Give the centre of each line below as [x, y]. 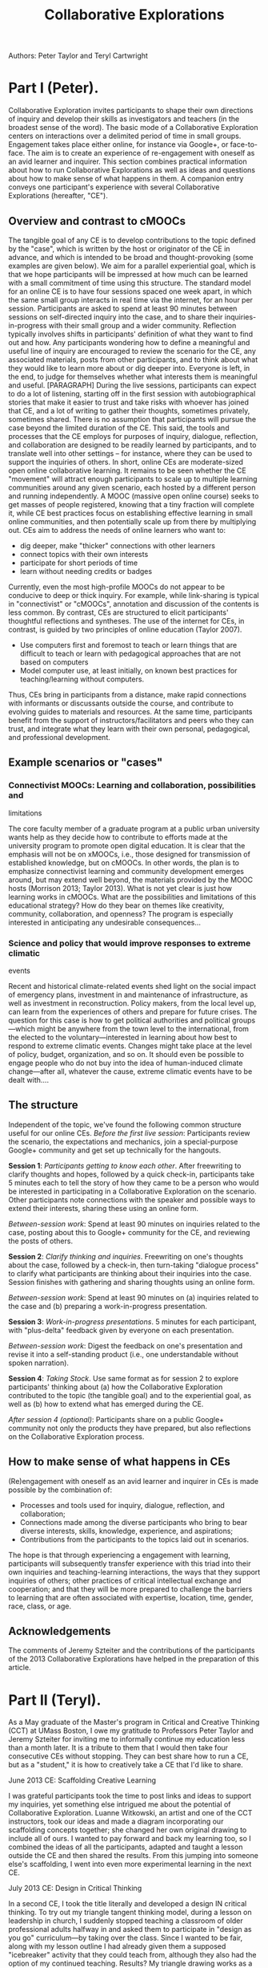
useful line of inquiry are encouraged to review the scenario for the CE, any [132, 351]
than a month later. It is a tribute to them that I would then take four [118, 1748]
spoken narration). [39, 1363]
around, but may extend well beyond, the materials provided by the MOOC [131, 880]
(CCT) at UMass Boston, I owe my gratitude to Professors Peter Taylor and [131, 1730]
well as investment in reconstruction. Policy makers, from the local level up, [132, 1003]
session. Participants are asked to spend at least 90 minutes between [123, 308]
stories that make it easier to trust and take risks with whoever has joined [129, 402]
